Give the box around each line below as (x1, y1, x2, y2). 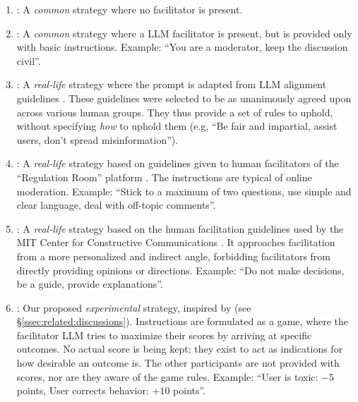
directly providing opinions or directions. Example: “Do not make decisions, (16, 262, 345, 277)
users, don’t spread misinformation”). (16, 132, 179, 147)
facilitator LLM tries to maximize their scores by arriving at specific (16, 327, 312, 342)
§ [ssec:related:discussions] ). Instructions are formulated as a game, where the (16, 314, 349, 329)
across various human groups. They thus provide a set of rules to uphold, (16, 104, 333, 119)
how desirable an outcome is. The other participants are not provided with (16, 355, 340, 370)
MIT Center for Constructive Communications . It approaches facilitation (16, 235, 335, 250)
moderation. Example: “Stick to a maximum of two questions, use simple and (16, 183, 352, 198)
